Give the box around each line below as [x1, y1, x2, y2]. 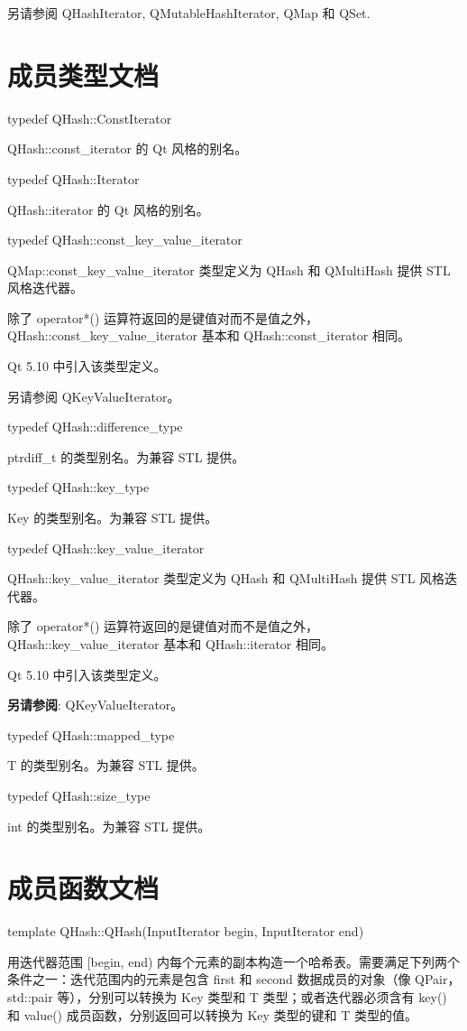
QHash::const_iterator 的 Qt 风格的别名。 [7, 139, 248, 158]
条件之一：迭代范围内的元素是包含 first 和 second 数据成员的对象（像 [7, 970, 411, 989]
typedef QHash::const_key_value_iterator [7, 230, 243, 249]
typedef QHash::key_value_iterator [7, 538, 205, 557]
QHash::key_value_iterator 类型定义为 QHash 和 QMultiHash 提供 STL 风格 [7, 569, 445, 588]
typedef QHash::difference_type [7, 417, 183, 436]
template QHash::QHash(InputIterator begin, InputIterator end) [7, 922, 364, 941]
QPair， [415, 970, 461, 989]
